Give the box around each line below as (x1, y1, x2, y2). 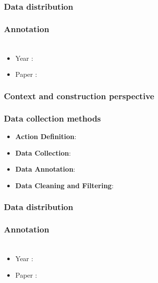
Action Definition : (15, 131, 77, 141)
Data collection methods (4, 112, 101, 124)
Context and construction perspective (4, 89, 155, 102)
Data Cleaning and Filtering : (15, 180, 114, 190)
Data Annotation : (15, 164, 76, 174)
